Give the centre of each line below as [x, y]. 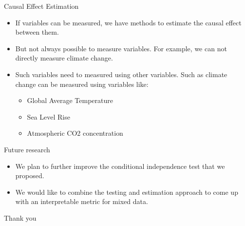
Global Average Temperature [70, 100]
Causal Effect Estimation [41, 6]
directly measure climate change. [64, 58]
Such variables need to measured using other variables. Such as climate [121, 74]
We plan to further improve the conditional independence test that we [120, 166]
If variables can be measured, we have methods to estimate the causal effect [128, 22]
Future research [27, 149]
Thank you [20, 217]
